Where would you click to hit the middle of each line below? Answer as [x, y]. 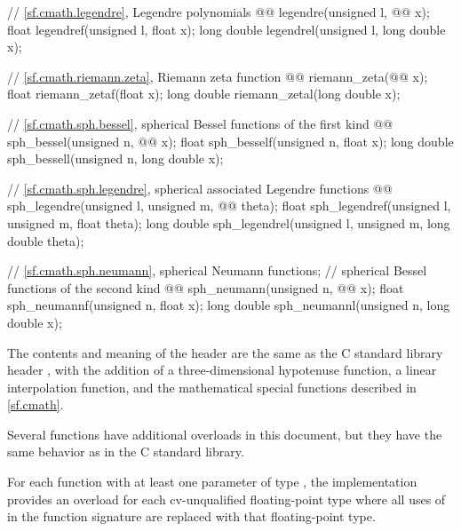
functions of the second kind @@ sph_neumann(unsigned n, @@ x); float [206, 287]
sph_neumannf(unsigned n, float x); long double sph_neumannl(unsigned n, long [229, 305]
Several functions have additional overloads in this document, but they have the [225, 434]
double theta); [46, 240]
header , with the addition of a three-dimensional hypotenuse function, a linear [222, 370]
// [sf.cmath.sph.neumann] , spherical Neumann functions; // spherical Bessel [217, 270]
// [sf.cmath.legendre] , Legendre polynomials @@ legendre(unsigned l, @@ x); [219, 12]
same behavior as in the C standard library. [126, 452]
